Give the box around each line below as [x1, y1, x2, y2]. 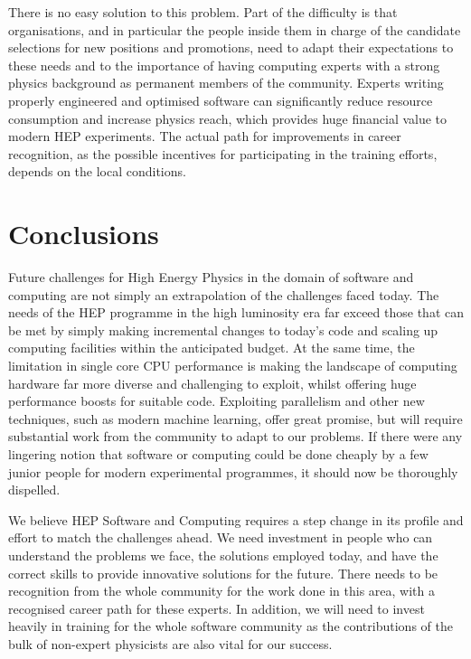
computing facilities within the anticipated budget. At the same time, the [8, 338, 415, 357]
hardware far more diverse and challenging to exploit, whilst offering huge [8, 373, 417, 392]
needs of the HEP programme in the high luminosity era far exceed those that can [8, 303, 464, 322]
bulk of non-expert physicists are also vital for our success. [8, 634, 333, 653]
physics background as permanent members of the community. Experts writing [8, 73, 444, 92]
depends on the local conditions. [8, 162, 186, 181]
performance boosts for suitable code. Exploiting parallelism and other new [8, 391, 425, 410]
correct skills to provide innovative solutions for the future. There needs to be [8, 563, 438, 582]
